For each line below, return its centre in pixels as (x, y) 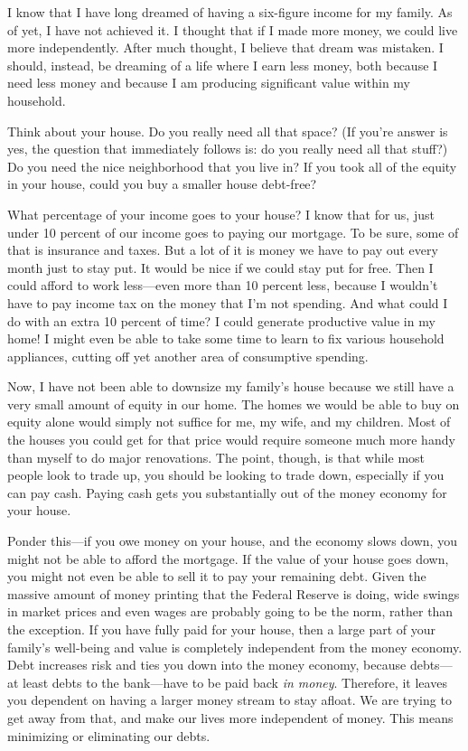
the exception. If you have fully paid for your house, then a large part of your (221, 629)
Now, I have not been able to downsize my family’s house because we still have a (231, 386)
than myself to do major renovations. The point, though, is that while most (216, 457)
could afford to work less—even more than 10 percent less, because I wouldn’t (223, 285)
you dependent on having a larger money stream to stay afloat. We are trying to (229, 700)
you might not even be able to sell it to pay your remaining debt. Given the (217, 576)
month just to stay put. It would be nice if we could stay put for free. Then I (220, 267)
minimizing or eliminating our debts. (109, 735)
